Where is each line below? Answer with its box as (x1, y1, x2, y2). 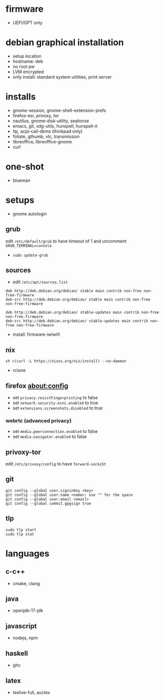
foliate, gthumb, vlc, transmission (12, 134, 80, 139)
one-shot (5, 161, 44, 172)
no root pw (12, 63, 35, 69)
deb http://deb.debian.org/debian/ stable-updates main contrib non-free (5, 310, 160, 315)
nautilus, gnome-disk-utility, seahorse (12, 118, 90, 124)
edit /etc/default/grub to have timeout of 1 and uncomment (5, 238, 127, 244)
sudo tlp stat (5, 532, 35, 537)
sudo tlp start (5, 527, 37, 532)
